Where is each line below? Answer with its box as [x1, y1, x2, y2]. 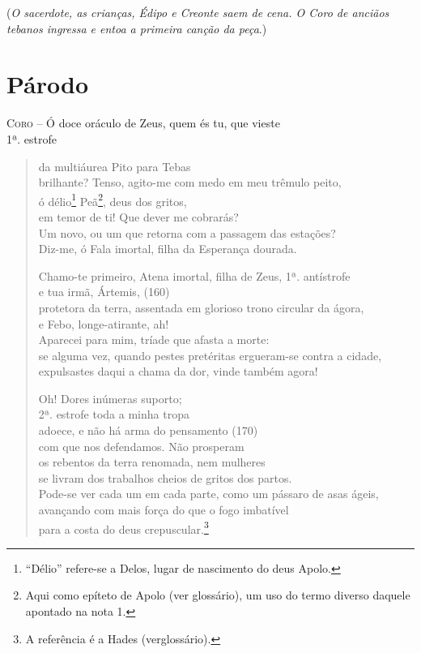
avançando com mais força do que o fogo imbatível [38, 501, 289, 518]
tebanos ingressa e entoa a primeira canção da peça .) [6, 19, 267, 37]
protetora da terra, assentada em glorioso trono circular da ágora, [38, 299, 364, 316]
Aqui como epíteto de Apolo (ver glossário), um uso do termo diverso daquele [25, 586, 410, 604]
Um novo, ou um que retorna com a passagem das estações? [38, 224, 336, 241]
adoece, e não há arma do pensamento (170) [38, 422, 258, 439]
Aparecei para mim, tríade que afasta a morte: [38, 331, 270, 348]
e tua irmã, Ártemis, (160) [38, 283, 170, 300]
